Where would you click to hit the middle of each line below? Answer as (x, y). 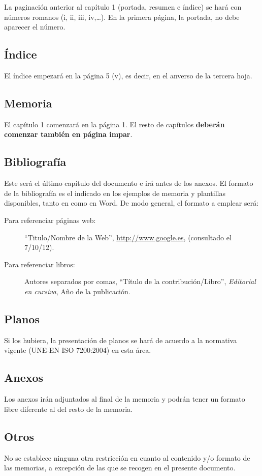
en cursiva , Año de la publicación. (77, 291)
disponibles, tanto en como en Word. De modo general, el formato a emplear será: (132, 203)
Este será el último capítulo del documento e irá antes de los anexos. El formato (129, 183)
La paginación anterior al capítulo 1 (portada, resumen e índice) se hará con (123, 7)
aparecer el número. (35, 27)
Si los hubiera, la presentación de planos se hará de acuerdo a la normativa (121, 340)
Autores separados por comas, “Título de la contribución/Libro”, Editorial (140, 281)
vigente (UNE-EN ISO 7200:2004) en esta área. (78, 350)
